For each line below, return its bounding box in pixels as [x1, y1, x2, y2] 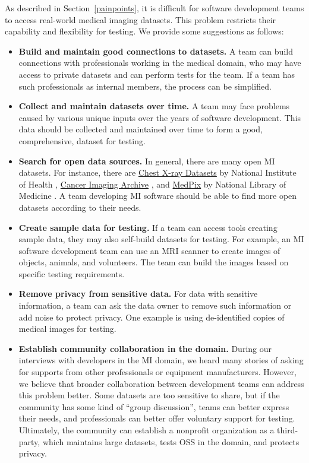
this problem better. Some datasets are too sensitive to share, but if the [18, 389, 280, 401]
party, [18, 435, 40, 448]
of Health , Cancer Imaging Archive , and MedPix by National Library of [18, 177, 286, 190]
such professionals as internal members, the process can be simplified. [18, 80, 272, 92]
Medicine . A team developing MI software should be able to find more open [18, 189, 297, 202]
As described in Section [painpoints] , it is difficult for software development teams [5, 2, 304, 14]
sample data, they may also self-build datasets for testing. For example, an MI [18, 233, 304, 245]
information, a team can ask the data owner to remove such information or [18, 299, 292, 312]
